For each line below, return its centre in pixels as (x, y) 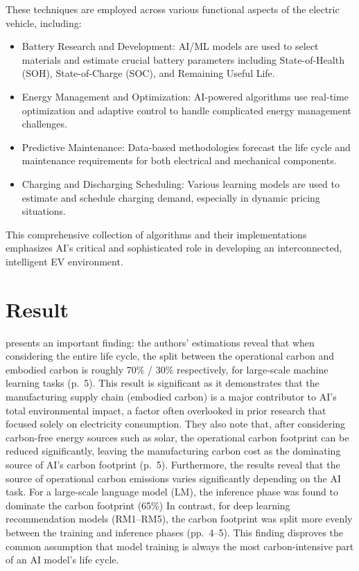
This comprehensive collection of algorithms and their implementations (156, 234)
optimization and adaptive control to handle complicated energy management (186, 110)
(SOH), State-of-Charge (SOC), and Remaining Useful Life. (148, 73)
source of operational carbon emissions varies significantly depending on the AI (174, 478)
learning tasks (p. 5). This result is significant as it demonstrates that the (163, 383)
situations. (44, 211)
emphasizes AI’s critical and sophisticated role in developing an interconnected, (174, 248)
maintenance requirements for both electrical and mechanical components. (179, 160)
